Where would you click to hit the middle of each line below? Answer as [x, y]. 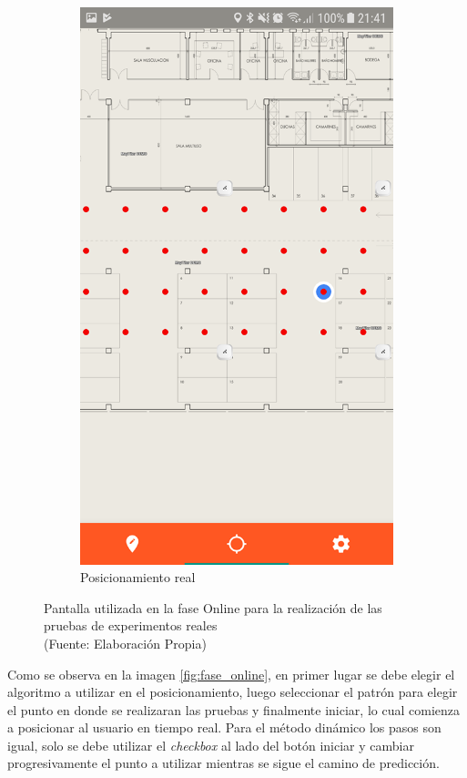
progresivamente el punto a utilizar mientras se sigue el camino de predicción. [223, 763]
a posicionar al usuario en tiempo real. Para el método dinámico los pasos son [224, 727]
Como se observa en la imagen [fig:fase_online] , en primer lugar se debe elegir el [231, 674]
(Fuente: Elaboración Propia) [125, 643]
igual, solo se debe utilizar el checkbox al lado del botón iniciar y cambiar [211, 745]
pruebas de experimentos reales [131, 625]
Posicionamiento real [138, 577]
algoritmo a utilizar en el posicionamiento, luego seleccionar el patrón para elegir [233, 692]
